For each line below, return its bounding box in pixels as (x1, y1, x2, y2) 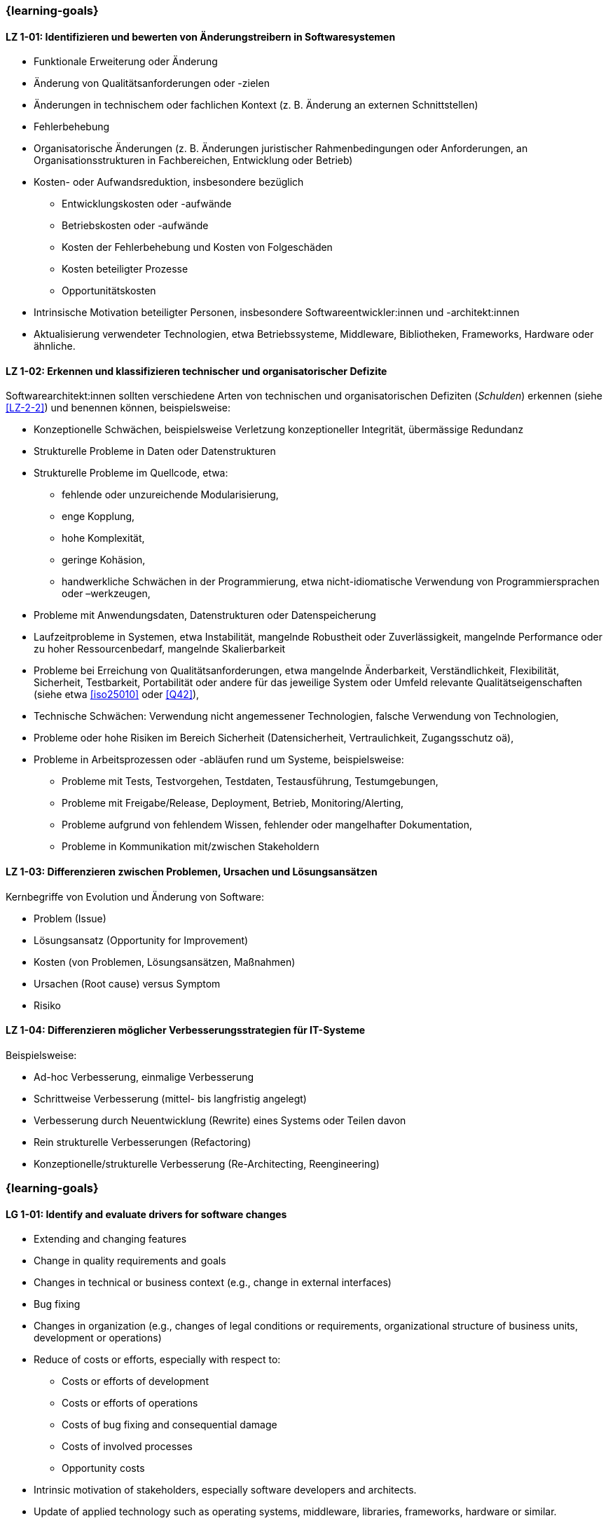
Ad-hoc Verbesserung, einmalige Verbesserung (34, 1070, 254, 1083)
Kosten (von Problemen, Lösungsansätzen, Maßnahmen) (34, 955, 296, 968)
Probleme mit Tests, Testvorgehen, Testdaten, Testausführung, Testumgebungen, (62, 775, 438, 788)
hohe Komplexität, (62, 532, 145, 545)
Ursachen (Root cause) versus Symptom (34, 977, 221, 990)
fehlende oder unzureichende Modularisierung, (62, 489, 279, 501)
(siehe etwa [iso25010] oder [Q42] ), (34, 688, 200, 701)
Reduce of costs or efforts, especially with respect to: (34, 1353, 281, 1366)
